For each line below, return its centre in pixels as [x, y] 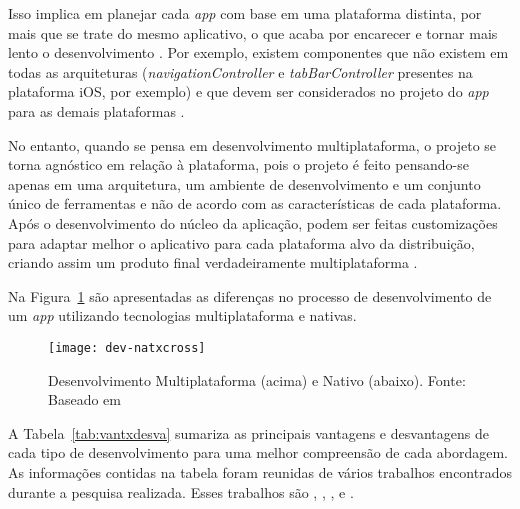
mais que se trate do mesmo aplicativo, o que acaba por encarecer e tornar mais [253, 32]
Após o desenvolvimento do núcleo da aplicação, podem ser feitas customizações [253, 222]
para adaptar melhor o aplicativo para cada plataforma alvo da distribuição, [241, 242]
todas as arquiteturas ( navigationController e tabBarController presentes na [240, 71]
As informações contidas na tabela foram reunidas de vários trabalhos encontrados [260, 471]
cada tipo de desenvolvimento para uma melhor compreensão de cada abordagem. [258, 452]
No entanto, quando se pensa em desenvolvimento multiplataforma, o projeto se [252, 144]
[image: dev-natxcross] [127, 347]
